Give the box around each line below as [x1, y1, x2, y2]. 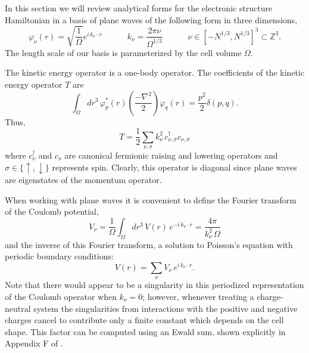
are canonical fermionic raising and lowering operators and [64, 148, 278, 161]
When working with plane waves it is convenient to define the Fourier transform [5, 193, 296, 206]
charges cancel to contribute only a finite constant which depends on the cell [5, 314, 284, 326]
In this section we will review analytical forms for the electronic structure [5, 2, 273, 14]
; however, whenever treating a [142, 290, 254, 302]
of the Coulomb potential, [5, 205, 99, 218]
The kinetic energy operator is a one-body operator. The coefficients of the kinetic [5, 66, 305, 79]
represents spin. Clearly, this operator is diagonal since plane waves [52, 160, 297, 173]
